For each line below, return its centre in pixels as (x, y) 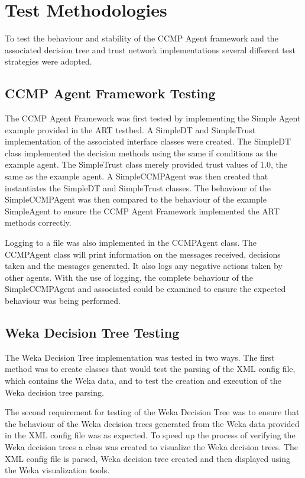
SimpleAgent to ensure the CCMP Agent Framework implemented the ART (142, 211)
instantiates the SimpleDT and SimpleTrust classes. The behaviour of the (138, 187)
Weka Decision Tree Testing (92, 332)
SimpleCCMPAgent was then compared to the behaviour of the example (136, 199)
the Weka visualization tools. (57, 470)
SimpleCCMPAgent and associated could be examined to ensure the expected (145, 289)
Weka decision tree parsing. (54, 392)
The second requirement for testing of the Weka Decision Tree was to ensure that (152, 412)
